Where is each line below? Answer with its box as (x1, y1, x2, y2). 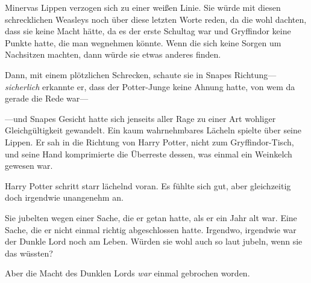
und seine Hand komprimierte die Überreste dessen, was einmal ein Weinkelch (5, 147, 292, 160)
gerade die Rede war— (5, 92, 89, 105)
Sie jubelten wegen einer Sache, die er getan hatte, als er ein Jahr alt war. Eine (5, 211, 297, 224)
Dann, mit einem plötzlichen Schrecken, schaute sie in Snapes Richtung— (5, 68, 277, 81)
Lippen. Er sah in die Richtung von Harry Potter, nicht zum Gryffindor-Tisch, (5, 135, 294, 148)
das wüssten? (5, 246, 53, 259)
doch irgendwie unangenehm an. (5, 191, 124, 204)
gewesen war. (5, 159, 53, 172)
